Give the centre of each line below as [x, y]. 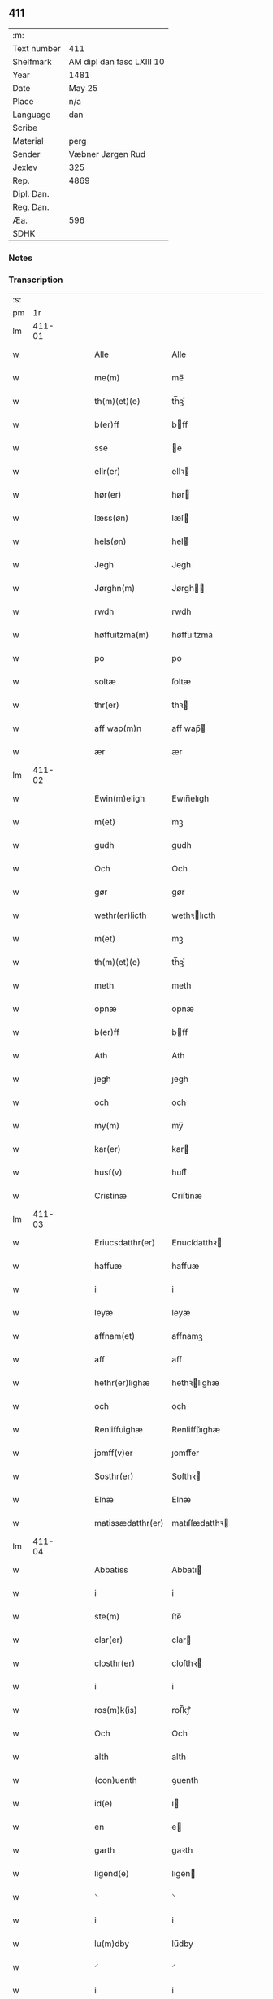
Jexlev [25, 167]
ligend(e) [112, 1874]
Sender [26, 154]
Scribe [25, 128]
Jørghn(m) [115, 589]
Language [32, 115]
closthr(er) [115, 1663]
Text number [37, 48]
